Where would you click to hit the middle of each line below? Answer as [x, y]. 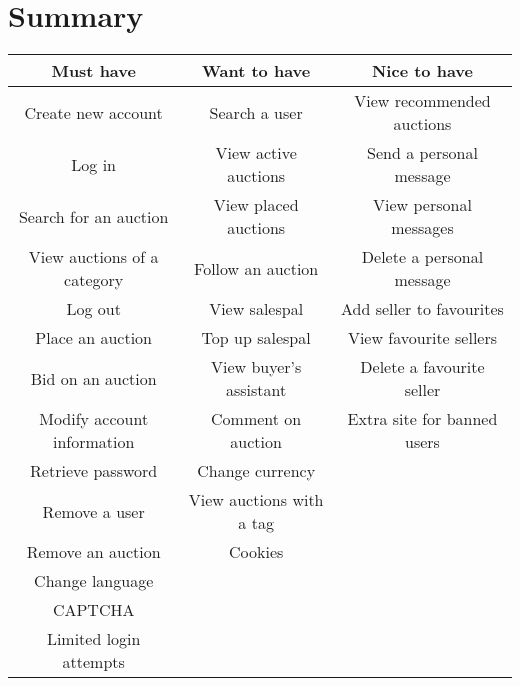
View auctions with [256, 500]
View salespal [256, 309]
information [93, 442]
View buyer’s [256, 367]
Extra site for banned [422, 419]
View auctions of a [93, 257]
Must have [93, 71]
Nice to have [422, 71]
